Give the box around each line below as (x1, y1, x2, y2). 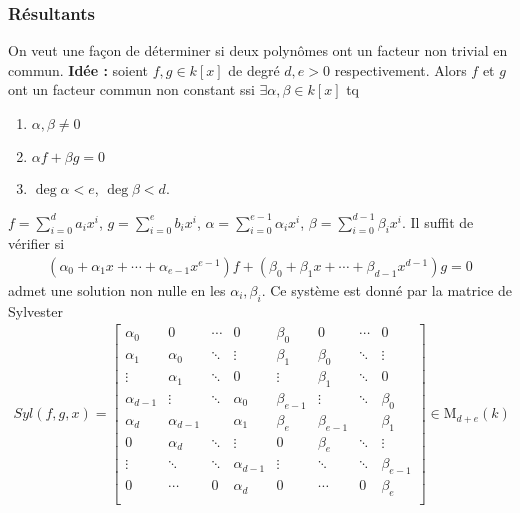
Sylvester (8, 300, 63, 321)
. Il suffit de (402, 211, 474, 232)
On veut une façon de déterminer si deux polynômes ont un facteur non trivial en (8, 40, 508, 61)
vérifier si (8, 233, 65, 254)
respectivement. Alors (334, 59, 467, 80)
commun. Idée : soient (8, 59, 149, 80)
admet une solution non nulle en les (8, 280, 226, 301)
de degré (228, 59, 280, 80)
